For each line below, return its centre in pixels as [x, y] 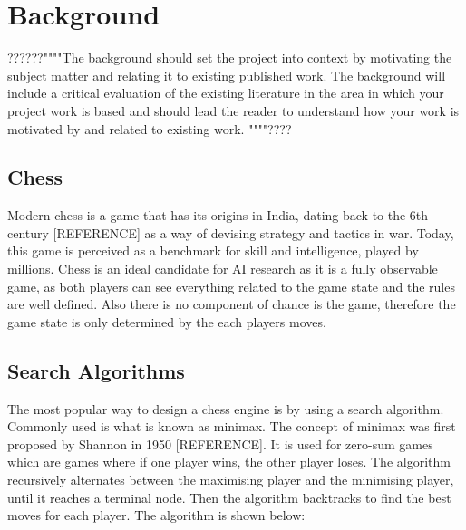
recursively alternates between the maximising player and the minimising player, [231, 480]
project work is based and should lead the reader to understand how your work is [233, 110]
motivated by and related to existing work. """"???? [150, 128]
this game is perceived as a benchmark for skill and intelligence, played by [213, 251]
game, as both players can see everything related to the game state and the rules [231, 286]
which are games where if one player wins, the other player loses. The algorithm [229, 462]
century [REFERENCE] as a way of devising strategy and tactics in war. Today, [231, 232]
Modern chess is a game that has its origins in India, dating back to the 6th [218, 215]
